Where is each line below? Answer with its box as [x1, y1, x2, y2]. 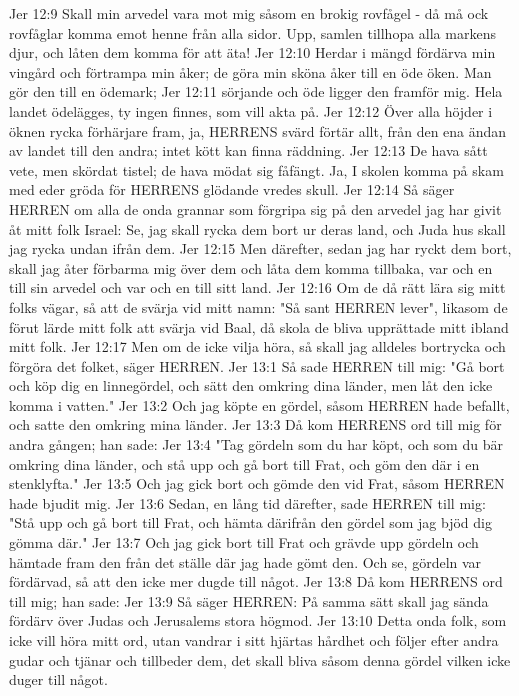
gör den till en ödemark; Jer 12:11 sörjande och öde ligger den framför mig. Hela [9, 81, 503, 102]
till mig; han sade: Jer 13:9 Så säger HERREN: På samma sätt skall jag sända [9, 590, 489, 611]
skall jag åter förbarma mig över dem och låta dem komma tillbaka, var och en [9, 257, 493, 278]
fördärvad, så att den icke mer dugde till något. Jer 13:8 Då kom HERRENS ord [9, 571, 503, 592]
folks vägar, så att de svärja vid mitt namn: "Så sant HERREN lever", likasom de [9, 296, 508, 317]
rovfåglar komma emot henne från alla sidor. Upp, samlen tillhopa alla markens [9, 22, 496, 43]
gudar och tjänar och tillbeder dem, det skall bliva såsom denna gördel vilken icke [9, 649, 511, 670]
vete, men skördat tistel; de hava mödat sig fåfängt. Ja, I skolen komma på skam [9, 159, 504, 180]
